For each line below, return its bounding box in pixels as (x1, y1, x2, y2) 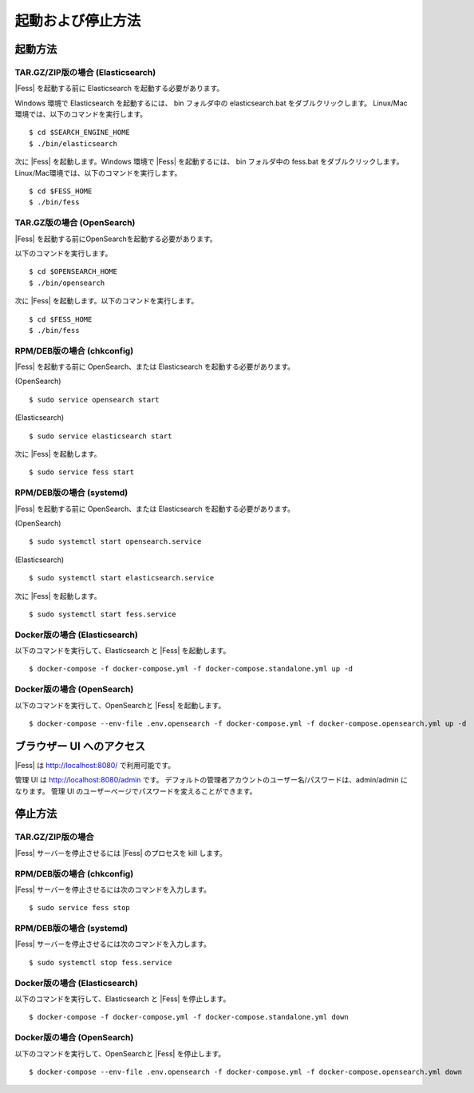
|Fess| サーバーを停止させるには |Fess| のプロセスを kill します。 (14, 848, 227, 857)
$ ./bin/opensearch (29, 278, 105, 287)
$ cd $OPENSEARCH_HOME (29, 267, 118, 276)
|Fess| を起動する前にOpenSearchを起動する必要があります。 (14, 234, 217, 244)
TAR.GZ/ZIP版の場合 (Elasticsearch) (14, 66, 156, 77)
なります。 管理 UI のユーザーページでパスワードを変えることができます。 (14, 786, 257, 796)
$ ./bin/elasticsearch (29, 139, 118, 148)
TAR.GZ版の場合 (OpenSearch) (14, 217, 136, 228)
